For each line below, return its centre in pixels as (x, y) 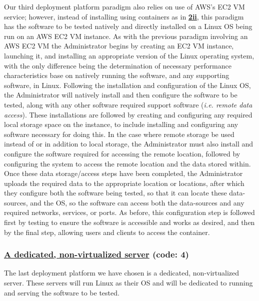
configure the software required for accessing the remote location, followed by (122, 153)
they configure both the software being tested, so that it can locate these (115, 193)
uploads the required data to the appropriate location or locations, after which (124, 183)
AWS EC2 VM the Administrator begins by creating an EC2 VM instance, (119, 46)
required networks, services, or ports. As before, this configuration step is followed (129, 212)
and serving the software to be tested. (62, 292)
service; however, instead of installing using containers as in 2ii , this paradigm (124, 16)
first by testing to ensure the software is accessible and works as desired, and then (129, 222)
